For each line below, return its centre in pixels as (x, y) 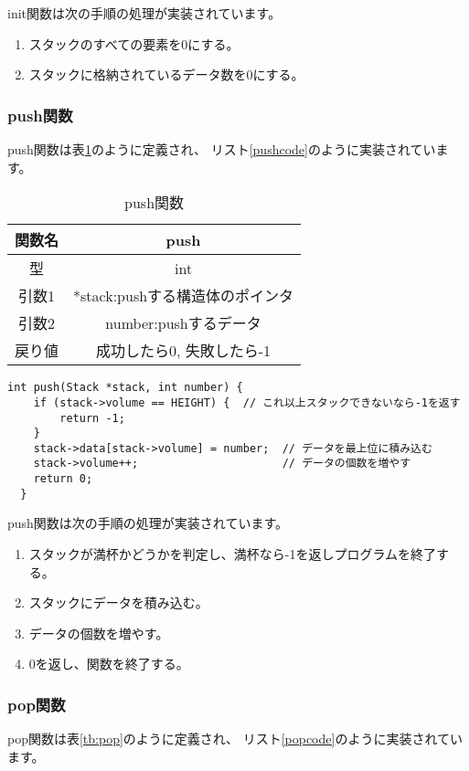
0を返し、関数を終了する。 (109, 664)
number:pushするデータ (183, 323)
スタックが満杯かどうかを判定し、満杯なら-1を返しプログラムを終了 (233, 554)
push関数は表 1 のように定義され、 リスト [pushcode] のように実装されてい (222, 149)
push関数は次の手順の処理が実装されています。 (148, 523)
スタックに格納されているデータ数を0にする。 (166, 74)
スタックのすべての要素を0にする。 (134, 43)
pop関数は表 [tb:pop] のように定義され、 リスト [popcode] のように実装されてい (235, 739)
